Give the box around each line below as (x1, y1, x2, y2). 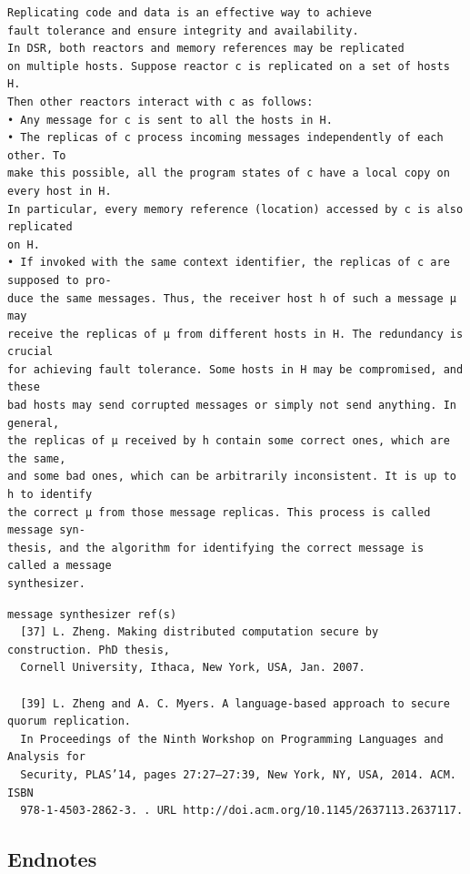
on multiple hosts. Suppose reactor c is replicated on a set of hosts (7, 59, 450, 73)
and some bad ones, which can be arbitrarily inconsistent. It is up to (7, 470, 456, 483)
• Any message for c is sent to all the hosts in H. (7, 113, 333, 127)
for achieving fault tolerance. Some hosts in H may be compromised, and (7, 362, 464, 376)
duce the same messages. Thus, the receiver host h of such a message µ (7, 291, 456, 305)
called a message (7, 559, 112, 573)
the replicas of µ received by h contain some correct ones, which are (7, 434, 450, 448)
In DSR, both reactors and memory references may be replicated (7, 42, 405, 56)
